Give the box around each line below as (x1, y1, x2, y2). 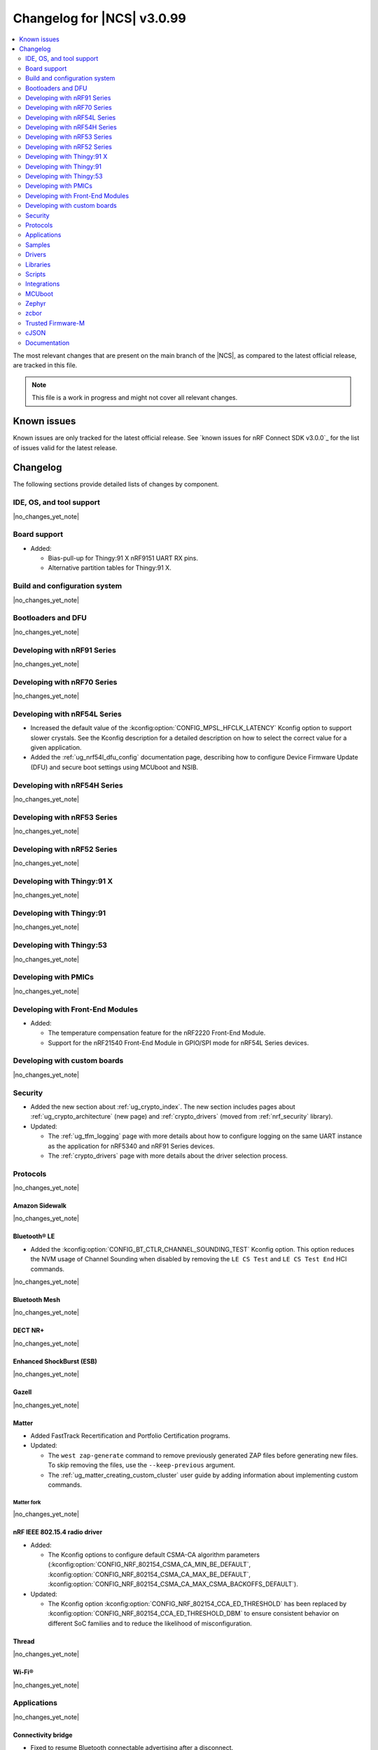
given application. (30, 743, 82, 752)
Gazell (13, 1388, 32, 1396)
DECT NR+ (13, 1326, 45, 1335)
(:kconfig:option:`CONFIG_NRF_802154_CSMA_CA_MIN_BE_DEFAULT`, (48, 1560, 251, 1569)
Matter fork (13, 1499, 41, 1506)
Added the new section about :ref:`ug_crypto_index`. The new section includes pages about (30, 1102, 295, 1111)
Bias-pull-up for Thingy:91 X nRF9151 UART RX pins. (48, 554, 199, 563)
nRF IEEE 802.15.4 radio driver (13, 1528, 103, 1536)
